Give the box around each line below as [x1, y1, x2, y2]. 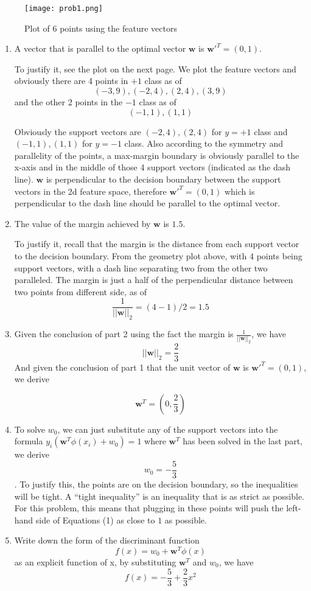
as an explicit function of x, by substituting [14, 556, 176, 568]
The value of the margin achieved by [14, 217, 151, 229]
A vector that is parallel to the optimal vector [14, 42, 186, 55]
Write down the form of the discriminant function [14, 534, 200, 547]
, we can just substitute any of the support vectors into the [57, 422, 278, 435]
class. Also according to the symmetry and [124, 137, 284, 150]
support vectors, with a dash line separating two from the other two [14, 261, 268, 274]
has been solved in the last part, [183, 435, 302, 447]
